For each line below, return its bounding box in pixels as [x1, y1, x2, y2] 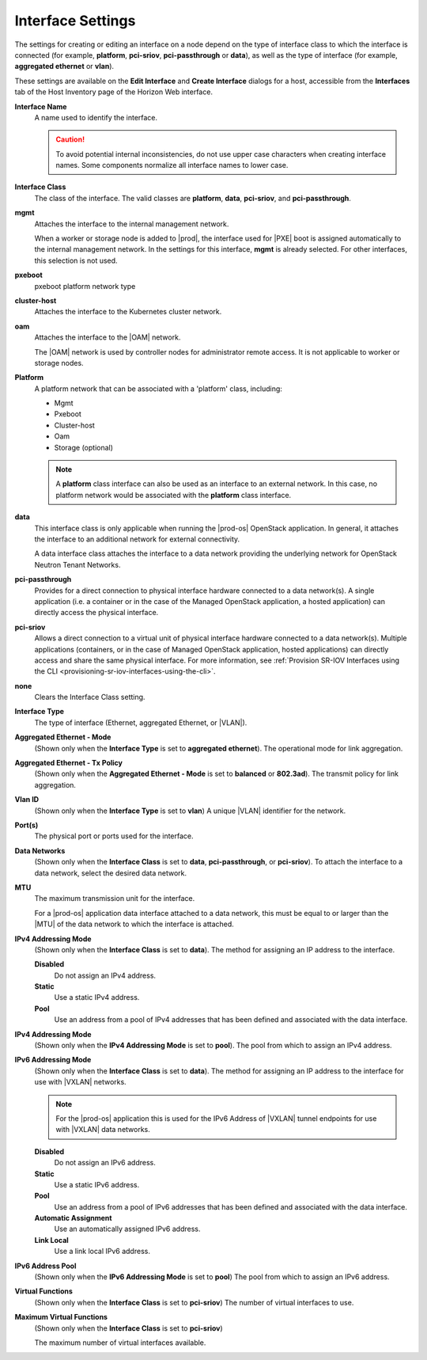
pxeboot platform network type [34, 281, 136, 291]
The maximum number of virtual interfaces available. [34, 1338, 206, 1347]
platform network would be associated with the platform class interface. [55, 490, 292, 500]
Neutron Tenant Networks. [34, 560, 121, 569]
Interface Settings [14, 12, 136, 29]
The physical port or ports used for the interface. [34, 831, 194, 841]
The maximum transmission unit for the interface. [34, 894, 195, 903]
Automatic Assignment [34, 1214, 112, 1223]
